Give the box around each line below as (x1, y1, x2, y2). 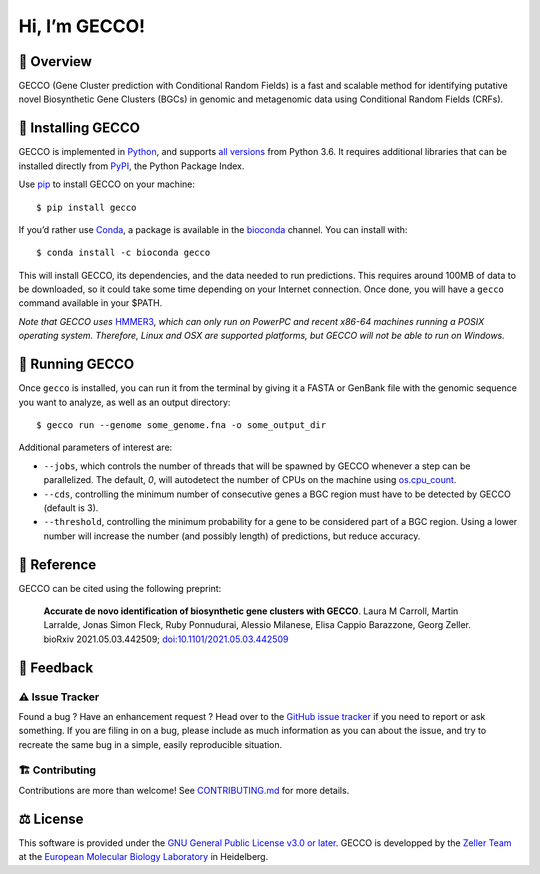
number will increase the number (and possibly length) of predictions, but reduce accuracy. (43, 530, 421, 542)
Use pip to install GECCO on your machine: (18, 178, 195, 190)
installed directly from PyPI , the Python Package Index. (18, 160, 245, 172)
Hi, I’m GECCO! (18, 15, 146, 37)
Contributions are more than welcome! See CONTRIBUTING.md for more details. (18, 784, 350, 796)
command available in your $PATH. (18, 297, 163, 309)
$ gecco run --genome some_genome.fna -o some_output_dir (36, 419, 327, 430)
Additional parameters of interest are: (18, 441, 173, 454)
